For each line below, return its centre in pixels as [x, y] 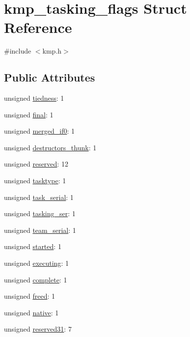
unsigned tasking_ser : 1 [40, 213]
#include [18, 51]
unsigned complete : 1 [36, 279]
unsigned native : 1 [31, 312]
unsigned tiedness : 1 [34, 98]
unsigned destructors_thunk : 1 [50, 147]
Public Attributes [50, 77]
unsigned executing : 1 [36, 263]
